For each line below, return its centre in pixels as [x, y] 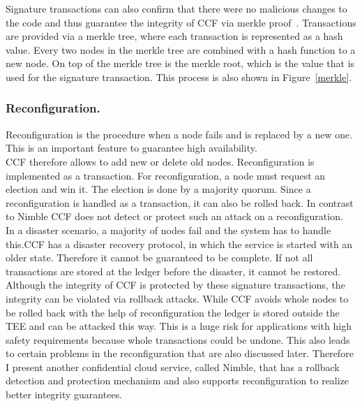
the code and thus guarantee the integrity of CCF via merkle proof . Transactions [181, 22]
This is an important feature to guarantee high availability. [131, 148]
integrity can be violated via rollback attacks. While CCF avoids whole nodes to [177, 298]
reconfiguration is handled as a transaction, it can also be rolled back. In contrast [180, 202]
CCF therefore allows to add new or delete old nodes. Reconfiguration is [160, 161]
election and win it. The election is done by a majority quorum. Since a [158, 189]
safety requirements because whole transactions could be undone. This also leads [178, 339]
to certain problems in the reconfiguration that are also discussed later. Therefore [180, 353]
